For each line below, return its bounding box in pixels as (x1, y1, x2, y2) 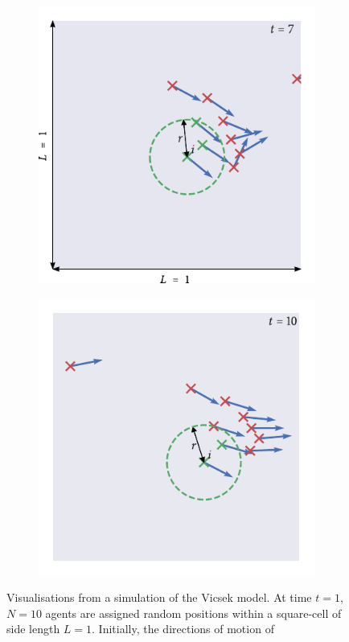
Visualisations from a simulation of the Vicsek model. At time (6, 589, 312, 606)
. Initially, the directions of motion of (92, 620, 274, 637)
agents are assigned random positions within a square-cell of (45, 604, 342, 621)
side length (6, 620, 60, 637)
